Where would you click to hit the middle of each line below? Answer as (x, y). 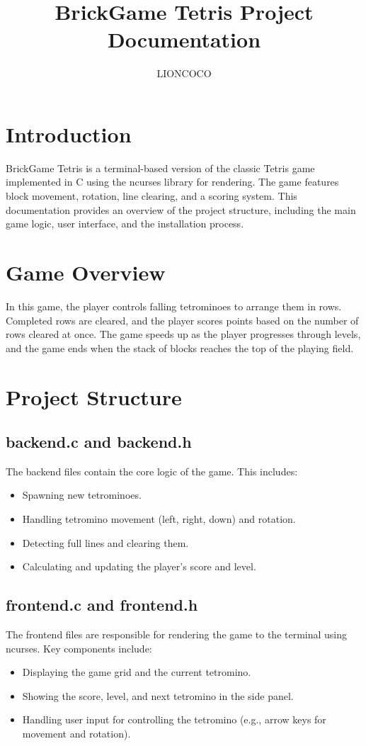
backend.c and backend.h (99, 442)
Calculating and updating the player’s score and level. (139, 566)
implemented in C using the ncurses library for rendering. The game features (172, 182)
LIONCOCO (184, 73)
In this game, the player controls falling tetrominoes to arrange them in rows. (174, 306)
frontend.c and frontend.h (102, 605)
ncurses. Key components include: (79, 648)
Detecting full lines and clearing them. (105, 542)
